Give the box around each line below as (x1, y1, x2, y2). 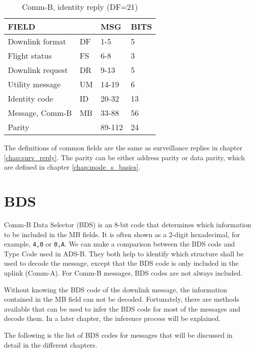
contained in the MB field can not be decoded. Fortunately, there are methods (4, 294, 239, 304)
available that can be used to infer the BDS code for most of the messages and (4, 303, 241, 314)
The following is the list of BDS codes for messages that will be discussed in (4, 329, 233, 340)
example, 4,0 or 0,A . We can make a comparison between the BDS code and (4, 239, 235, 249)
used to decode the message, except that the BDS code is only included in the (4, 258, 239, 268)
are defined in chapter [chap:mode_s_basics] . (4, 162, 141, 172)
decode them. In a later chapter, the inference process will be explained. (4, 313, 221, 323)
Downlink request (8, 64, 68, 75)
